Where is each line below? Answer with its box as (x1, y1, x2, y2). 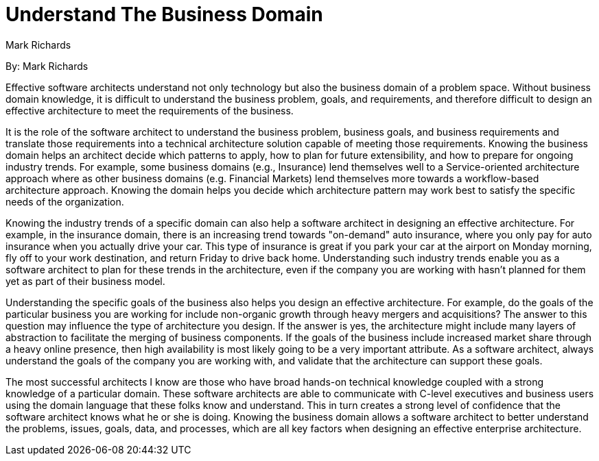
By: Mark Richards (5, 60, 89, 72)
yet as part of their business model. (5, 275, 165, 287)
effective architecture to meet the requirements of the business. (5, 104, 294, 116)
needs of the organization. (5, 195, 124, 208)
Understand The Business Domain (5, 3, 323, 26)
